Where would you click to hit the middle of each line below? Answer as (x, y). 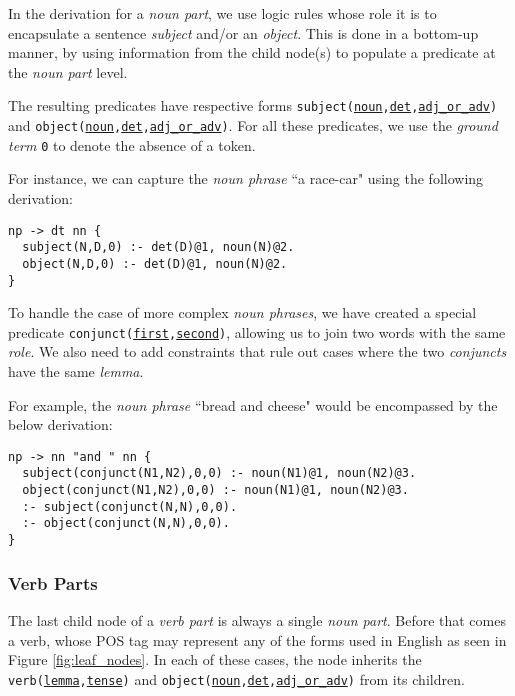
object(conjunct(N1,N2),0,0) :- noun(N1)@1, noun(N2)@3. (215, 490)
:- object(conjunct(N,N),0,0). (126, 523)
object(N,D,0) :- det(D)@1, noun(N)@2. (155, 263)
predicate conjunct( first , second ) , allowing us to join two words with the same (257, 331)
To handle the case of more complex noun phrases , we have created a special (242, 312)
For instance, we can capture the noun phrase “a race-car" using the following (246, 178)
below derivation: (60, 424)
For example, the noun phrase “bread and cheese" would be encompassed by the (253, 404)
